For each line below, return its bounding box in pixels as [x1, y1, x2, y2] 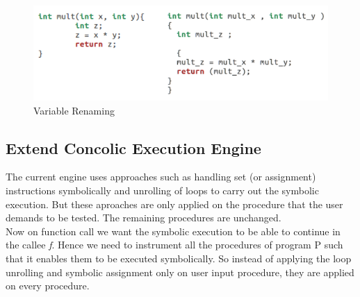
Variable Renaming [33, 103, 115, 117]
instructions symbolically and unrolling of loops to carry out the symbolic [6, 183, 319, 198]
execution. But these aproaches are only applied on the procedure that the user [6, 196, 343, 211]
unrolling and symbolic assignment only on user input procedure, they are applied [6, 264, 354, 279]
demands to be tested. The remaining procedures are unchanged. [6, 210, 281, 225]
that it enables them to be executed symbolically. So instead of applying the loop [6, 251, 352, 266]
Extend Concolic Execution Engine [6, 137, 261, 158]
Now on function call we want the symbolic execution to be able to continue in [6, 223, 341, 238]
